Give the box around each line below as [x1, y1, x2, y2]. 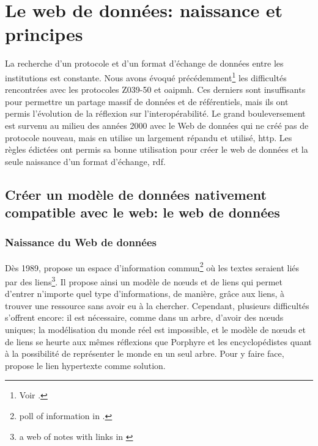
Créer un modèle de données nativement [5, 185, 267, 203]
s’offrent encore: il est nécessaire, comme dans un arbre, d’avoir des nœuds [5, 311, 284, 324]
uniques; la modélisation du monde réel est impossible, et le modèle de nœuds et [5, 323, 306, 335]
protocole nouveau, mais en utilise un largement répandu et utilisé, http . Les [5, 131, 292, 144]
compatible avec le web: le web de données [5, 203, 280, 222]
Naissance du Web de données [5, 235, 157, 250]
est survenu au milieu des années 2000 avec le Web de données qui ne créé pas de [5, 119, 309, 131]
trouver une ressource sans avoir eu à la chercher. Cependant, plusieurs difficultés [5, 299, 309, 312]
